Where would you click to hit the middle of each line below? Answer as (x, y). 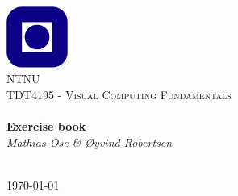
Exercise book (46, 126)
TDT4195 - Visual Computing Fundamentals (119, 94)
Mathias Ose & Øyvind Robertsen (90, 142)
